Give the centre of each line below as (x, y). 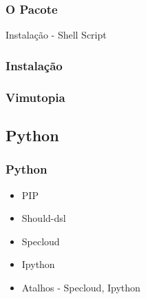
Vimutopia (35, 97)
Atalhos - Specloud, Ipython (81, 287)
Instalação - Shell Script (56, 35)
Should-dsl (44, 218)
